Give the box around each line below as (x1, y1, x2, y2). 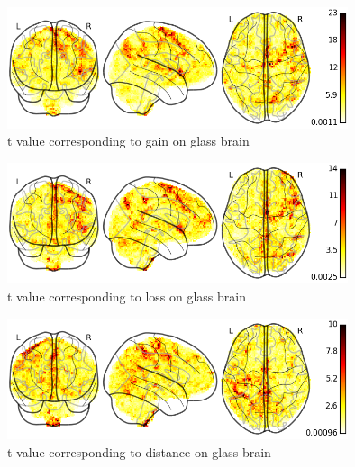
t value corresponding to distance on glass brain (7, 442, 271, 461)
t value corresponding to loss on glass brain (7, 286, 246, 305)
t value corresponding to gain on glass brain (7, 131, 250, 150)
